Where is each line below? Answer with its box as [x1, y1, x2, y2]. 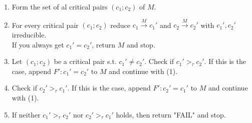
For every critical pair [12, 19, 79, 30]
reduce [110, 19, 131, 30]
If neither [12, 109, 41, 119]
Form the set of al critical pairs [12, 1, 108, 11]
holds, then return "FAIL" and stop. [116, 109, 226, 119]
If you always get [12, 39, 64, 49]
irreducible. [12, 29, 47, 39]
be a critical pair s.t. [54, 56, 117, 66]
